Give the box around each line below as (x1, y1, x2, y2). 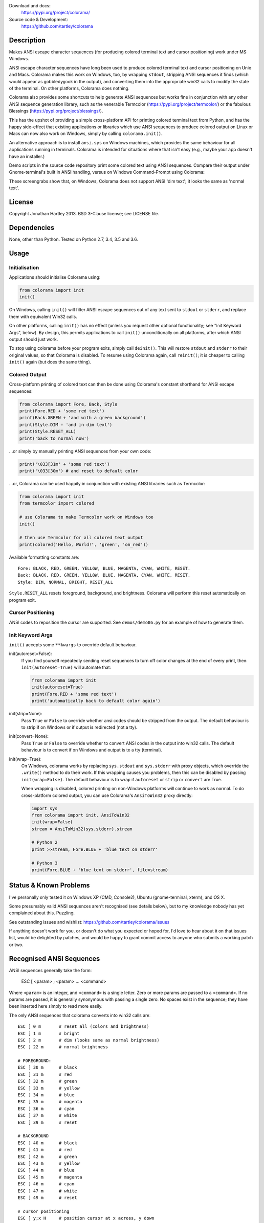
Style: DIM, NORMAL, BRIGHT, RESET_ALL (18, 579, 113, 585)
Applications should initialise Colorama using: (9, 274, 101, 280)
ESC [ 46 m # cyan (18, 1181, 75, 1187)
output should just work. (9, 337, 58, 342)
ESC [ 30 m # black (18, 1064, 77, 1070)
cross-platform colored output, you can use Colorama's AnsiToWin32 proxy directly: (21, 793, 193, 798)
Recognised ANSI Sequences (9, 954, 100, 963)
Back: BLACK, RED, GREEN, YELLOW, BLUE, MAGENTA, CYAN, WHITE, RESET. (18, 572, 191, 578)
